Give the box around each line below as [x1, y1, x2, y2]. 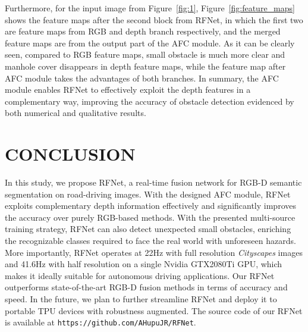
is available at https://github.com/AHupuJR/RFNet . [5, 316, 196, 328]
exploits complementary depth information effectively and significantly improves [5, 199, 296, 212]
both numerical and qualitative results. [5, 107, 146, 119]
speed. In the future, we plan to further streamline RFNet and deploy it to [5, 293, 277, 305]
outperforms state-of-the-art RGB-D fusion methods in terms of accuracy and [5, 281, 288, 293]
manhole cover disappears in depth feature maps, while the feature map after [5, 59, 286, 72]
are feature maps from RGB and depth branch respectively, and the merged [5, 25, 281, 37]
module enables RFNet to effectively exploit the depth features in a [5, 83, 251, 96]
